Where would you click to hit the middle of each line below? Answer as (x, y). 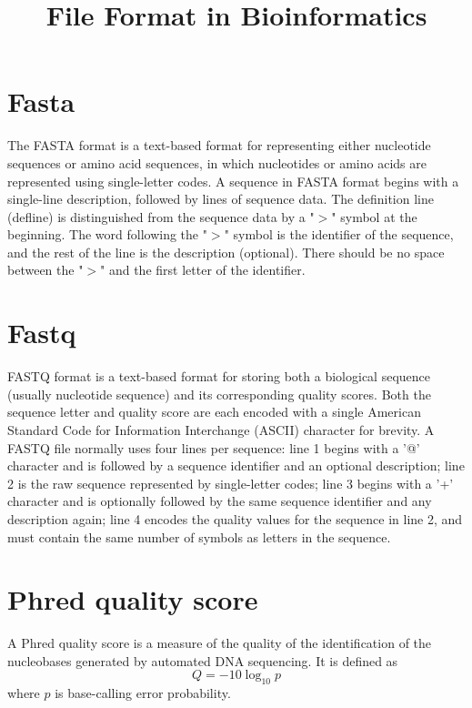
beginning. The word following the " (107, 234)
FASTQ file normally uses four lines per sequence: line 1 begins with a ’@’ (214, 447)
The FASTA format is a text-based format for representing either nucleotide (219, 145)
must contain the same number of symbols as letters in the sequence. (199, 536)
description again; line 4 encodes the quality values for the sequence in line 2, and (235, 518)
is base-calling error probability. (143, 693)
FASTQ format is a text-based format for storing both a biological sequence (219, 376)
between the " (45, 270)
